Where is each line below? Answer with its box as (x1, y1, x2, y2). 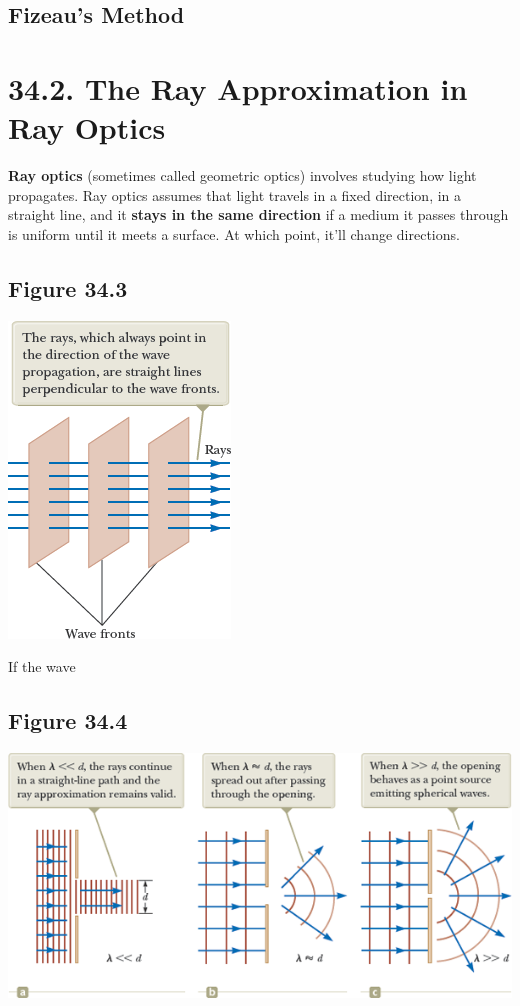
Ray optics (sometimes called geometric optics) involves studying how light (8, 165, 477, 186)
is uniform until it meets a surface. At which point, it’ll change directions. (8, 223, 460, 244)
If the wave (8, 656, 76, 677)
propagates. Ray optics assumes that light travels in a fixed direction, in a (8, 184, 462, 205)
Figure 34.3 (8, 272, 128, 303)
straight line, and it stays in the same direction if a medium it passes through (8, 204, 509, 225)
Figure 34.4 (8, 705, 128, 736)
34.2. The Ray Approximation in (8, 67, 468, 108)
